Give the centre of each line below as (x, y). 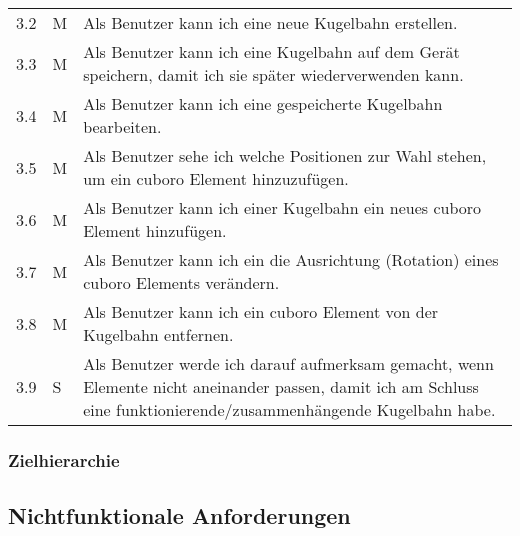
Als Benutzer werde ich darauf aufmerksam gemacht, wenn (288, 363)
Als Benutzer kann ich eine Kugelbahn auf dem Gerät (271, 51)
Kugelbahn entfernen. (158, 334)
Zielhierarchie (64, 459)
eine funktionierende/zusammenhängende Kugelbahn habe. (289, 409)
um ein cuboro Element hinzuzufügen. (216, 178)
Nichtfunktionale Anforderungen (179, 515)
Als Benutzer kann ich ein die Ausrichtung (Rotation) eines (291, 259)
